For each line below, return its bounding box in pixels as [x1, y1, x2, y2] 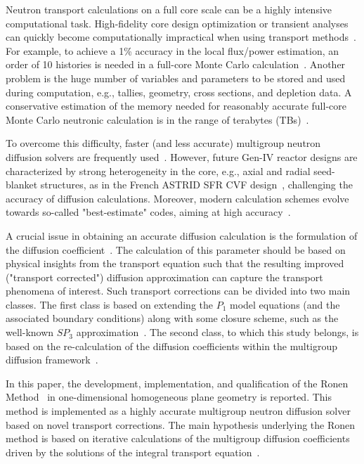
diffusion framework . [6, 352, 98, 367]
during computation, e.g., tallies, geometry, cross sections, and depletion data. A [6, 84, 352, 99]
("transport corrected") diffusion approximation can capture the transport [6, 269, 323, 284]
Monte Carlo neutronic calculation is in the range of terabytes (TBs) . [6, 112, 309, 127]
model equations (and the [230, 297, 340, 311]
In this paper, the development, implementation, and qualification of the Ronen [6, 375, 349, 390]
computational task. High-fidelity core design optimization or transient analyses [6, 15, 349, 30]
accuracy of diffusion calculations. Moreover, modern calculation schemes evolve [6, 191, 349, 205]
